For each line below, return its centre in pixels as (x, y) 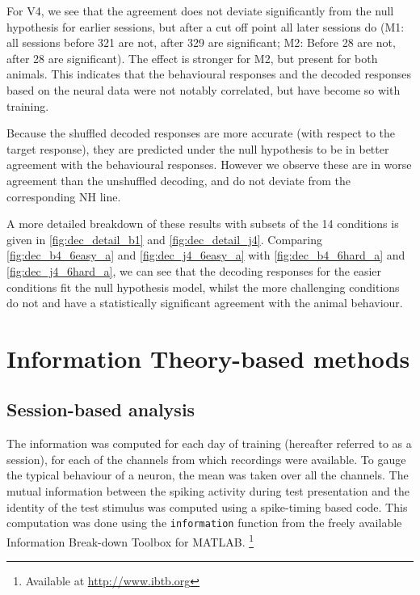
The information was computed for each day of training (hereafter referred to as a (209, 443)
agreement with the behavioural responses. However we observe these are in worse (209, 165)
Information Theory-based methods (208, 358)
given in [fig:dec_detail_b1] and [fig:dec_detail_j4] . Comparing (164, 239)
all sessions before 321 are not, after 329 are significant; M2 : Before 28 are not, (201, 42)
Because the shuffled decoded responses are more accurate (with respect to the (201, 133)
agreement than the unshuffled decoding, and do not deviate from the (179, 180)
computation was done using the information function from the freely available (204, 523)
